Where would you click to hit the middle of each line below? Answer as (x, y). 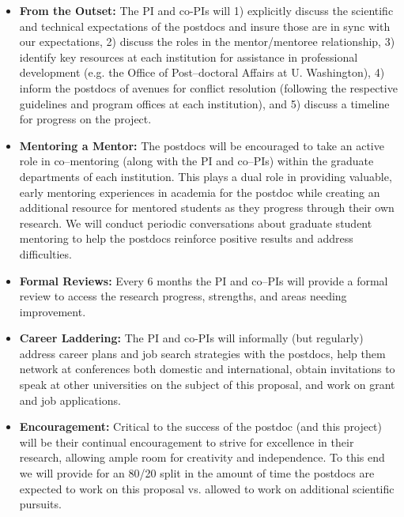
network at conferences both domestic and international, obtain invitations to (207, 369)
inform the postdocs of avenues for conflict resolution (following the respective (208, 87)
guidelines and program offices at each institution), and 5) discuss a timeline (204, 103)
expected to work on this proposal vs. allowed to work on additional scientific (207, 488)
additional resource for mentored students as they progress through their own (207, 208)
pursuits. (40, 504)
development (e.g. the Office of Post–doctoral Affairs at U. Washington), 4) (202, 72)
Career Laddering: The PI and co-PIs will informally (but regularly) (191, 338)
